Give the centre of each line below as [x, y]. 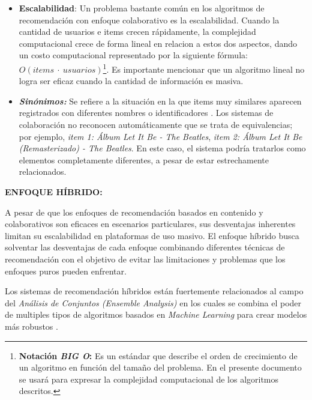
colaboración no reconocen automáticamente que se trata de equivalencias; [156, 124]
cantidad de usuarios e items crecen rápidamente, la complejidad [137, 32]
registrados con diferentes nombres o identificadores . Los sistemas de [146, 113]
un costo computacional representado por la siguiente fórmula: [133, 55]
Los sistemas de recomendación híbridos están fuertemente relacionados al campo [154, 291]
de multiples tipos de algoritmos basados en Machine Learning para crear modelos [156, 314]
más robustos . [31, 326]
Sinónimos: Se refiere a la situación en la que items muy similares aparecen [160, 101]
